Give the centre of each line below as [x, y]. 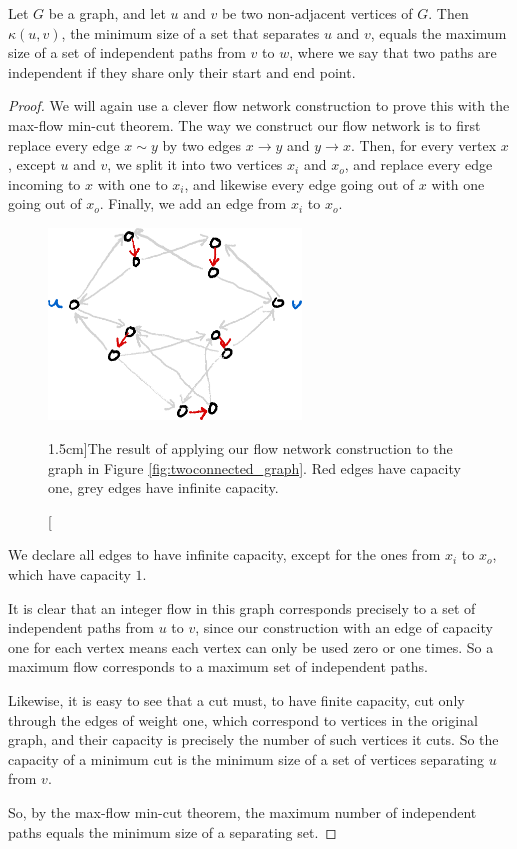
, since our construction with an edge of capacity [344, 627]
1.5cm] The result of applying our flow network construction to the [250, 448]
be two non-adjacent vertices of [317, 13]
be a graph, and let [107, 13]
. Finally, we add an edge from [193, 203]
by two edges [202, 144]
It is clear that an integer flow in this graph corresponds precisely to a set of [242, 607]
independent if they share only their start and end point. [182, 71]
